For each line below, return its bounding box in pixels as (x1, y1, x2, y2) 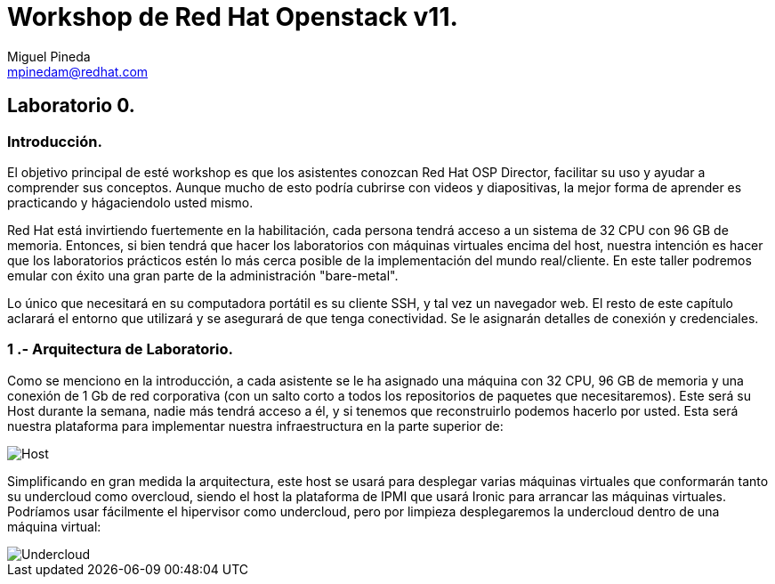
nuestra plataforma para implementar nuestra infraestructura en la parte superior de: (7, 418, 504, 434)
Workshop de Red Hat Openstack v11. (7, 2, 458, 32)
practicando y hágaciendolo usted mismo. (7, 194, 254, 210)
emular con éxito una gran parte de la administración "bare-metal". (7, 267, 399, 283)
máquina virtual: (7, 518, 101, 534)
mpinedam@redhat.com (7, 63, 149, 79)
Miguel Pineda (7, 48, 91, 64)
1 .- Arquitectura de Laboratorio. (7, 340, 234, 359)
